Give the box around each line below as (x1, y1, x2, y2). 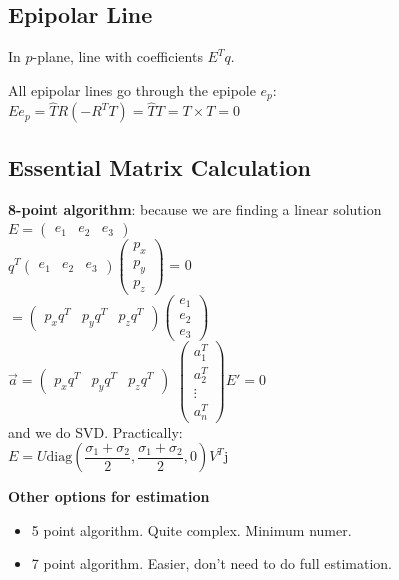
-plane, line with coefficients (32, 46, 203, 67)
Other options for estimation (8, 486, 210, 507)
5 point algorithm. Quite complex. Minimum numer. (31, 519, 352, 540)
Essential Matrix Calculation (8, 151, 311, 182)
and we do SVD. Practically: (8, 421, 183, 442)
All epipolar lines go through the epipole (8, 79, 256, 100)
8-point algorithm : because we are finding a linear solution (8, 198, 382, 219)
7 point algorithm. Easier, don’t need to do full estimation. (31, 553, 392, 574)
